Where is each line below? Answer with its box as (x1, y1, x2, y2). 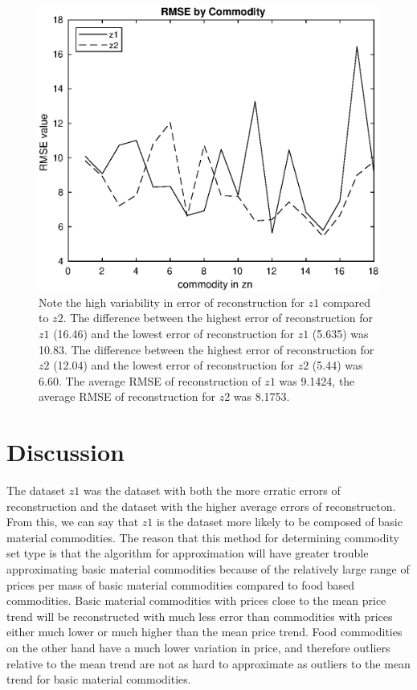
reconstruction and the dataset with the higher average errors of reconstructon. (6, 497, 396, 514)
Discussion (6, 435, 125, 468)
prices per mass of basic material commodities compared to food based (6, 576, 355, 593)
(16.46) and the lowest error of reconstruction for (53, 325, 295, 341)
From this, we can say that (6, 513, 139, 530)
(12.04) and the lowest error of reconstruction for (53, 357, 295, 374)
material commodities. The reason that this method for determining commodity (6, 529, 399, 545)
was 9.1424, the (279, 372, 355, 389)
